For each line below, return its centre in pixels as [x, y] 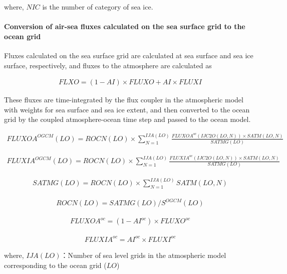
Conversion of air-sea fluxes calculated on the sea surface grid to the [125, 26]
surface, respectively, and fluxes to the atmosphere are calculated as [108, 65]
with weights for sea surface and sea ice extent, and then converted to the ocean [127, 109]
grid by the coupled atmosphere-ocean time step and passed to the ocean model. [127, 119]
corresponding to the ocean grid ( [55, 265]
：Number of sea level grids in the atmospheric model [143, 255]
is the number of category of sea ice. [98, 7]
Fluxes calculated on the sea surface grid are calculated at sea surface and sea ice [129, 55]
